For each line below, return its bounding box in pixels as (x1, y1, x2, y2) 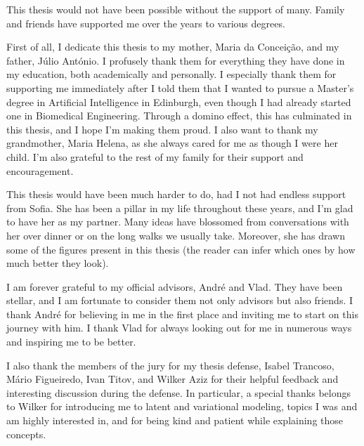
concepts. (6, 426, 46, 441)
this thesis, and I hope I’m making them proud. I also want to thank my (6, 122, 318, 136)
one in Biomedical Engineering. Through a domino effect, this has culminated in (6, 108, 352, 123)
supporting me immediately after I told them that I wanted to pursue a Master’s (6, 80, 354, 95)
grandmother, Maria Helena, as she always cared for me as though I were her (6, 136, 338, 150)
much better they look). (6, 256, 109, 270)
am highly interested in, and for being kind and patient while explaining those (6, 413, 344, 428)
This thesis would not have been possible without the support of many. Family (6, 2, 345, 16)
